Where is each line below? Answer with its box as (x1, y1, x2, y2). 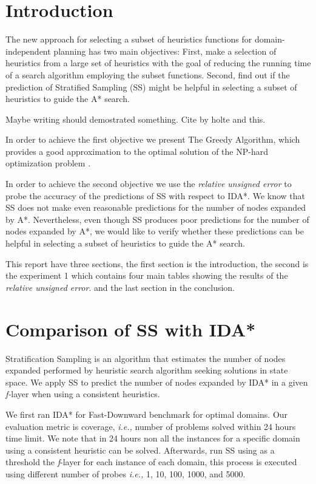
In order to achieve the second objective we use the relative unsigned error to (5, 177, 292, 190)
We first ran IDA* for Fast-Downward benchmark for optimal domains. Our (5, 407, 288, 420)
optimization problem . (5, 157, 91, 169)
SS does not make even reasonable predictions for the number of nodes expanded (5, 201, 306, 214)
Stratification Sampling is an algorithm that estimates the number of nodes (5, 352, 286, 364)
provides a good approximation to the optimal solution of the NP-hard (5, 145, 268, 157)
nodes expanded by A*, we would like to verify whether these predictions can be (5, 225, 304, 237)
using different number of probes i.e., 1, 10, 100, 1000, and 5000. (5, 467, 246, 480)
